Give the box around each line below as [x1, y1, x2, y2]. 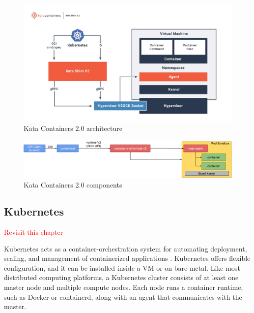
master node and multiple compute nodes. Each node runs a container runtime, [4, 282, 243, 292]
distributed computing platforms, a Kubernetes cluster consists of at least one [4, 272, 239, 282]
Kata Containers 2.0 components [24, 180, 122, 190]
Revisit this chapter [4, 227, 63, 237]
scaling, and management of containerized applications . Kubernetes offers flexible [4, 253, 251, 263]
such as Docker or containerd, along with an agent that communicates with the [4, 291, 242, 302]
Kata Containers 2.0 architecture [24, 123, 122, 133]
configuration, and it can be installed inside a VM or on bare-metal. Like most [4, 262, 240, 273]
